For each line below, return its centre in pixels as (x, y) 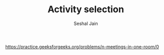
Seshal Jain (86, 23)
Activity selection (86, 9)
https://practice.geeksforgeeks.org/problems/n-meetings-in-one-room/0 (82, 46)
